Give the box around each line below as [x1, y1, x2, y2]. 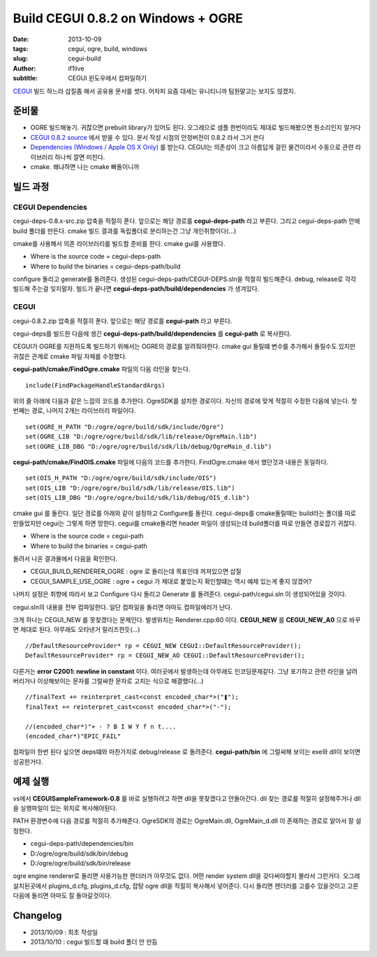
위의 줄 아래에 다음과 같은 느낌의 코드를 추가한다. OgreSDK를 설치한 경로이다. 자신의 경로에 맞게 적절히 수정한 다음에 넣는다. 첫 [13, 396, 357, 405]
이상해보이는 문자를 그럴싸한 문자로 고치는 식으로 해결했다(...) [37, 677, 204, 685]
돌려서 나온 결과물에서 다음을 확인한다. [13, 554, 118, 563]
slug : [13, 55, 28, 63]
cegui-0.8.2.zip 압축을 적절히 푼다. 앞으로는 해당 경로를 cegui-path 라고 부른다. [13, 317, 233, 325]
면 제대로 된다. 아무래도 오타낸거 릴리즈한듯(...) [13, 626, 140, 634]
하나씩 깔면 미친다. [54, 152, 105, 161]
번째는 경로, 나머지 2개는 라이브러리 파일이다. [13, 406, 136, 415]
